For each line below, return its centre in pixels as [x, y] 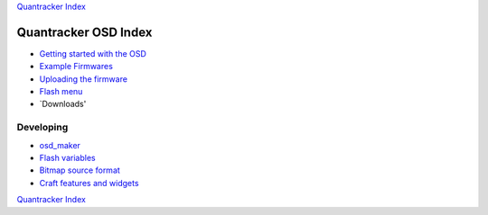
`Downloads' [63, 104]
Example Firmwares [76, 67]
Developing [42, 128]
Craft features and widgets [89, 183]
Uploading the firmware [84, 79]
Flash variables [67, 158]
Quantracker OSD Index [84, 32]
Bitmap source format [80, 170]
